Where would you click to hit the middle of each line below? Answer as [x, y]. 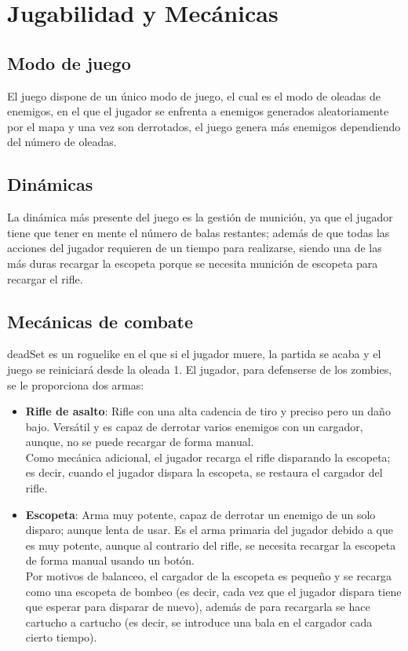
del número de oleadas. [62, 142]
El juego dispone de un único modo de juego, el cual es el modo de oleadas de [194, 95]
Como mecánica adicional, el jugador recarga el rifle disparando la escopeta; [208, 457]
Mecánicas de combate [100, 321]
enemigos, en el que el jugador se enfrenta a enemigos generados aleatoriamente [198, 111]
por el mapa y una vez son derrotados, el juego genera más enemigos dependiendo [204, 126]
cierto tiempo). [61, 637]
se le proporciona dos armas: [76, 384]
